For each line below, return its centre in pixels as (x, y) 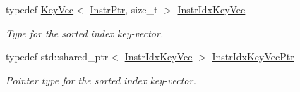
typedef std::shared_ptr (57, 57)
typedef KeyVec (40, 9)
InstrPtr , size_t (124, 9)
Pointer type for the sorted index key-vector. (101, 80)
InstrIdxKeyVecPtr (253, 57)
